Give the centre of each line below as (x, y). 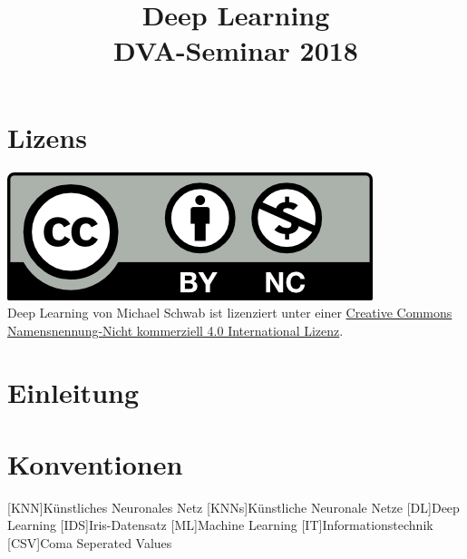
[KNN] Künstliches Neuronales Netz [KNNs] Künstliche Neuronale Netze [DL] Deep (233, 507)
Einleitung (73, 392)
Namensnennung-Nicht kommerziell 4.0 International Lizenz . (175, 330)
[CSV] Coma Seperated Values (90, 542)
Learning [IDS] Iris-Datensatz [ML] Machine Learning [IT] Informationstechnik (220, 525)
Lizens (47, 137)
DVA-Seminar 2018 (236, 50)
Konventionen (95, 463)
